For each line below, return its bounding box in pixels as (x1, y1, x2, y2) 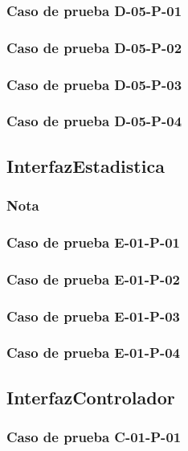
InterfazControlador (6, 384, 175, 409)
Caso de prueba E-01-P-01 (6, 232, 180, 252)
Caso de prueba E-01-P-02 (6, 269, 180, 289)
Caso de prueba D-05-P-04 (6, 111, 182, 131)
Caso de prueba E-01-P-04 (6, 342, 180, 363)
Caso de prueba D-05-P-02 (6, 37, 182, 57)
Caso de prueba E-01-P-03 (6, 305, 180, 326)
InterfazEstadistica (6, 153, 165, 178)
